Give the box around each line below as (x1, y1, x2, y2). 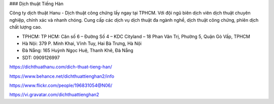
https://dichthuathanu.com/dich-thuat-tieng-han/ (9, 64, 113, 70)
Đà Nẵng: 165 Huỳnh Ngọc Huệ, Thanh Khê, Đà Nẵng (22, 47, 134, 54)
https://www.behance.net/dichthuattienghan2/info (9, 73, 114, 79)
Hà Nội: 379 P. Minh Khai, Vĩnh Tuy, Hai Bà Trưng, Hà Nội (22, 40, 142, 46)
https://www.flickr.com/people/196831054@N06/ (9, 82, 113, 88)
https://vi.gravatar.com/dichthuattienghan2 (9, 91, 99, 98)
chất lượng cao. (9, 24, 42, 30)
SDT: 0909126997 (22, 55, 60, 61)
